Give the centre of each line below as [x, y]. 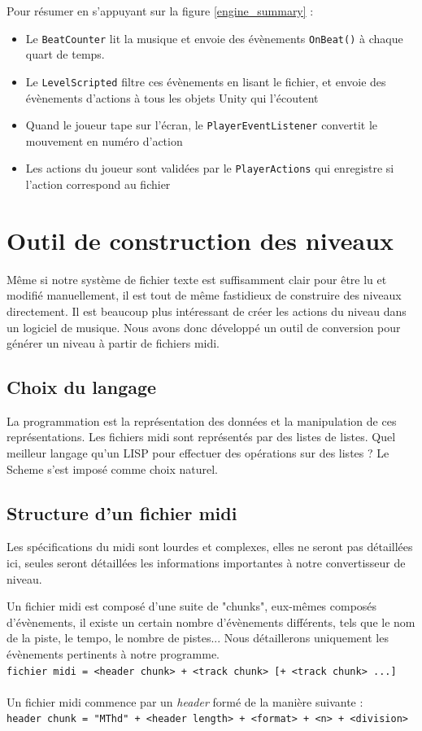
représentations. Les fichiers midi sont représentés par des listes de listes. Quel [201, 437]
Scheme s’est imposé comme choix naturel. [112, 468]
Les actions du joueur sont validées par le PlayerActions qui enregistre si [210, 168]
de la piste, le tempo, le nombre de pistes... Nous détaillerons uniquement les [198, 638]
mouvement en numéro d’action [104, 140]
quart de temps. [65, 54]
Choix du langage [82, 387]
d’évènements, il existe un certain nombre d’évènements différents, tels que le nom [211, 622]
